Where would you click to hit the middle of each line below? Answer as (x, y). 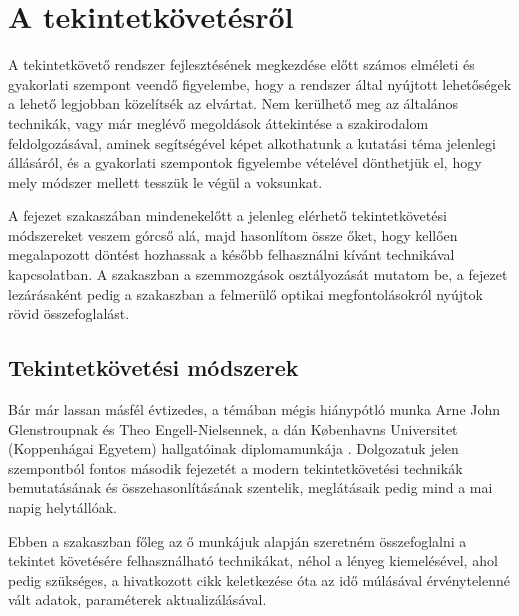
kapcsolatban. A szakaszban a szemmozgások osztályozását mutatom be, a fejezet (258, 274)
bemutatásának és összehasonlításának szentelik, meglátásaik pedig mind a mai (250, 487)
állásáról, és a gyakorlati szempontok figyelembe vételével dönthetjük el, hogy (245, 162)
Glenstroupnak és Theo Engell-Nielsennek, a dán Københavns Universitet (233, 428)
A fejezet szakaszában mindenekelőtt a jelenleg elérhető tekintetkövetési (227, 215)
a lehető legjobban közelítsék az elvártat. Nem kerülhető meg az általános (233, 103)
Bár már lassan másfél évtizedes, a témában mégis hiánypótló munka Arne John (254, 409)
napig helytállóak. (62, 507)
